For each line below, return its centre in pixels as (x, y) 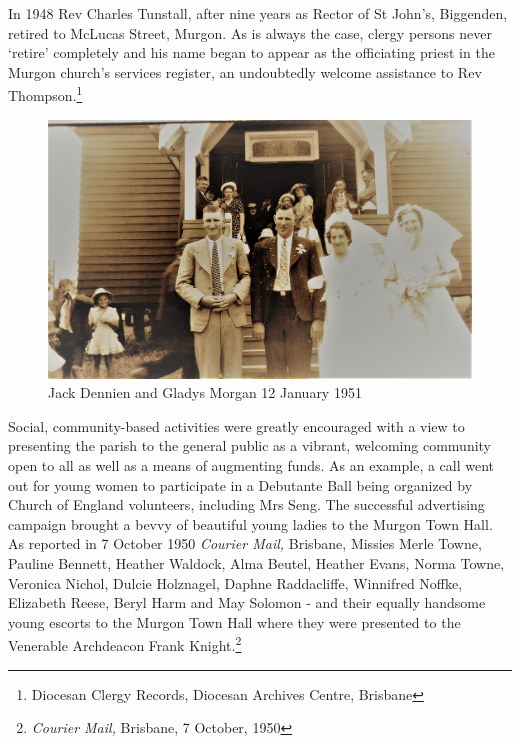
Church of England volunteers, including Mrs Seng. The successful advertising (246, 504)
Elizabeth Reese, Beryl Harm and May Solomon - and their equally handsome (247, 602)
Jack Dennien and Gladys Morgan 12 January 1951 (205, 392)
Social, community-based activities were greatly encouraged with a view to (236, 425)
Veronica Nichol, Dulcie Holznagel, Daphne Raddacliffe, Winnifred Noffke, (235, 582)
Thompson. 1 (45, 94)
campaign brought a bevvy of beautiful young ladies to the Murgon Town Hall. (250, 523)
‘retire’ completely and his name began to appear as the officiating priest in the (251, 52)
